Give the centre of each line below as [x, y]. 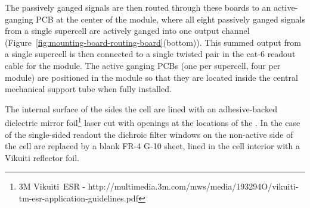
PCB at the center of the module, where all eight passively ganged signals [170, 19]
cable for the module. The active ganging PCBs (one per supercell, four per [143, 65]
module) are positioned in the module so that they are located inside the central [151, 77]
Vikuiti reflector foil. [42, 157]
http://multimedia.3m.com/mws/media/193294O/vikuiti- [193, 186]
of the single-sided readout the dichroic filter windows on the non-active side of [149, 134]
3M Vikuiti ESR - [52, 186]
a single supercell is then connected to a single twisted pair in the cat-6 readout [150, 54]
